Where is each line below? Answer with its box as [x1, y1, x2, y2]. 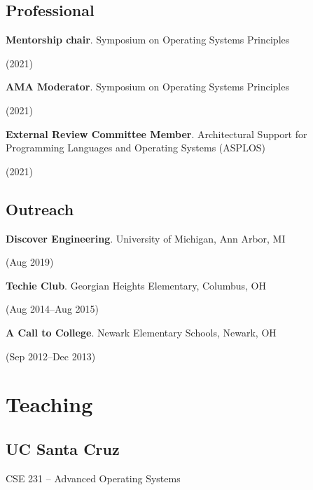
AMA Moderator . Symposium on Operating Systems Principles [6, 79, 289, 94]
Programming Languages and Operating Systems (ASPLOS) [6, 140, 265, 155]
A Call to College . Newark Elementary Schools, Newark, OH [6, 325, 277, 339]
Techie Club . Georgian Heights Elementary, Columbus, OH [6, 278, 267, 292]
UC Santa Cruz [6, 437, 120, 459]
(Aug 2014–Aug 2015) [6, 301, 99, 316]
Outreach [6, 198, 74, 219]
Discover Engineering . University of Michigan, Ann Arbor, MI [6, 231, 286, 245]
